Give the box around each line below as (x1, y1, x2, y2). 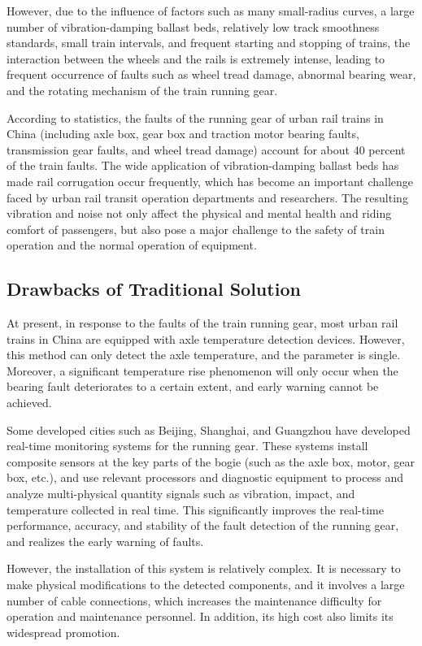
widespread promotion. (7, 623, 120, 640)
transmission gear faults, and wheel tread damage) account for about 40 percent (7, 141, 406, 158)
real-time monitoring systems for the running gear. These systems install (7, 437, 368, 454)
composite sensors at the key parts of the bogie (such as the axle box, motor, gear (7, 453, 415, 470)
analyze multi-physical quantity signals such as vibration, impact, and (7, 485, 355, 502)
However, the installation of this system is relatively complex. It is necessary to (7, 560, 401, 577)
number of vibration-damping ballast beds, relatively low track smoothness (7, 18, 380, 35)
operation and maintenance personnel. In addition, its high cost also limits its (7, 608, 394, 625)
